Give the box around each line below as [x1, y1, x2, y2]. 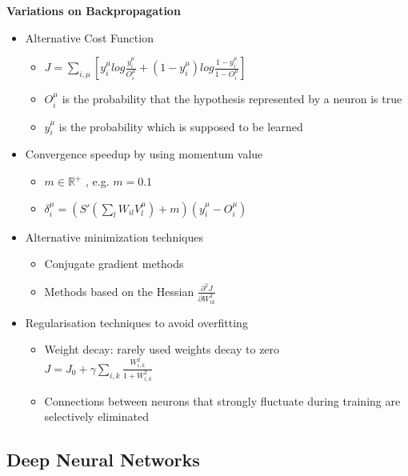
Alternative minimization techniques [25, 228, 203, 245]
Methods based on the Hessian [44, 282, 194, 299]
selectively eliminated [44, 408, 149, 425]
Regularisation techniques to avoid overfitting [25, 314, 248, 330]
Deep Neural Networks [6, 447, 200, 472]
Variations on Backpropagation [6, 2, 181, 18]
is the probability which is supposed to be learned [58, 118, 303, 134]
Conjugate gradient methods [44, 255, 184, 272]
